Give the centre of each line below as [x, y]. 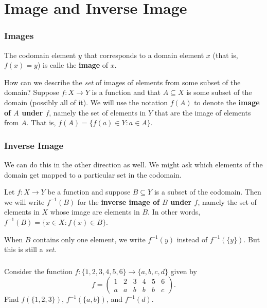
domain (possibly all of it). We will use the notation [86, 102]
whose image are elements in [95, 212]
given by [184, 271]
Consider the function [38, 271]
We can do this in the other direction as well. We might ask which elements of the [133, 164]
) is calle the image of [73, 65]
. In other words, [174, 212]
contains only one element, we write [89, 239]
